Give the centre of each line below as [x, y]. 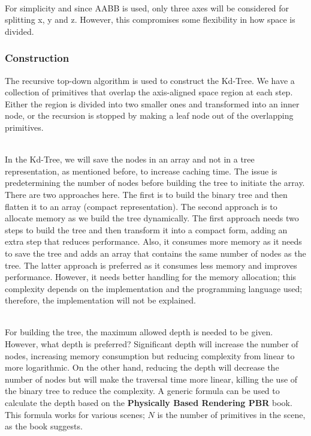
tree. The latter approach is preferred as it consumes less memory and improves [151, 265]
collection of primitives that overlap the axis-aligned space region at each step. [149, 92]
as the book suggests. [44, 426]
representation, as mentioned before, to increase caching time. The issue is [141, 171]
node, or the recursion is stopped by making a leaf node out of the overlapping [149, 115]
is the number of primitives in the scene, [231, 414]
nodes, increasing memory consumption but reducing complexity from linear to [150, 355]
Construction [37, 58]
